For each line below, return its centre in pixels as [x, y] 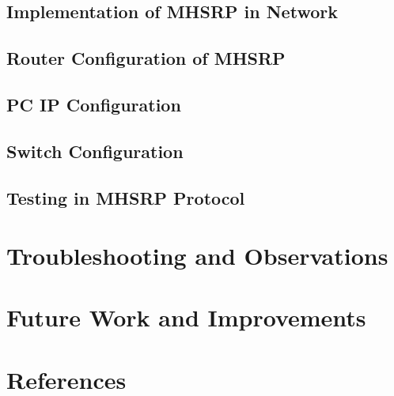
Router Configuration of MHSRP [146, 58]
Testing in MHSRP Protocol [126, 197]
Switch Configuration [95, 151]
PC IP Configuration [94, 104]
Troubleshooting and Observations [197, 256]
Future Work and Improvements [186, 317]
